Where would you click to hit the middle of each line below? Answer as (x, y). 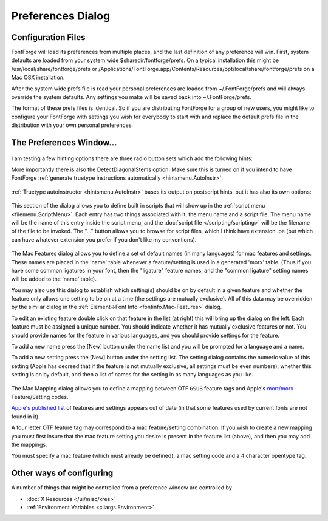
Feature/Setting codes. (40, 397)
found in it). (26, 417)
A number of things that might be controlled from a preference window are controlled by (121, 488)
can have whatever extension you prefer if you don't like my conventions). (104, 239)
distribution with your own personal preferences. (72, 125)
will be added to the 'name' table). (54, 279)
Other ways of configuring (62, 473)
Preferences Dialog (61, 16)
